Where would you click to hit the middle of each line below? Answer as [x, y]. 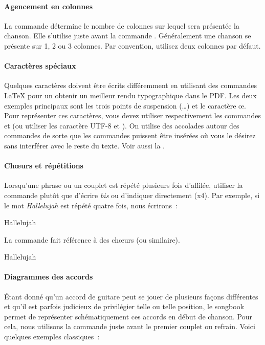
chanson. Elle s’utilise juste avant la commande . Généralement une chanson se [128, 36]
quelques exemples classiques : [52, 337]
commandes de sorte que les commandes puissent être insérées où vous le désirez [130, 135]
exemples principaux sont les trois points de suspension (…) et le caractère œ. [125, 105]
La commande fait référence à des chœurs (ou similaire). [92, 239]
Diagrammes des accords [49, 277]
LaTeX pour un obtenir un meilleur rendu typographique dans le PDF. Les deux [130, 95]
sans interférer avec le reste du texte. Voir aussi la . [84, 145]
